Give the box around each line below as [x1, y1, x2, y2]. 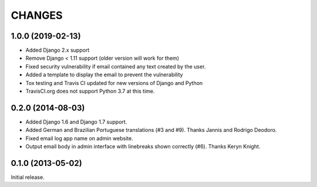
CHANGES [11, 9, 63, 22]
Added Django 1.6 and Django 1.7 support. [25, 118, 127, 125]
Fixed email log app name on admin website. [25, 135, 133, 142]
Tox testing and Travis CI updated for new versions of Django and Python [25, 79, 203, 86]
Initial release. [11, 174, 45, 181]
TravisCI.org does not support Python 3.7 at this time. [25, 88, 155, 95]
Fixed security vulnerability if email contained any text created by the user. [25, 63, 206, 70]
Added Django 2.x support [25, 47, 90, 54]
